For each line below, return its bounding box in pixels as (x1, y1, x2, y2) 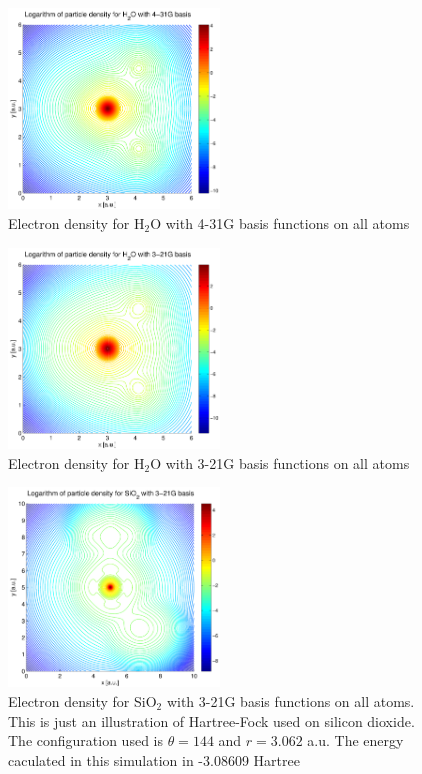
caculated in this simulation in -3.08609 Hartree (8, 749, 300, 770)
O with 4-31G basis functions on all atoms (150, 212, 410, 233)
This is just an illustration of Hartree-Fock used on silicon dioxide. (8, 710, 415, 731)
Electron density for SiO (8, 690, 157, 711)
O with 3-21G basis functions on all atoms (150, 452, 410, 473)
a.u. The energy (307, 730, 404, 751)
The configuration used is (8, 730, 163, 751)
